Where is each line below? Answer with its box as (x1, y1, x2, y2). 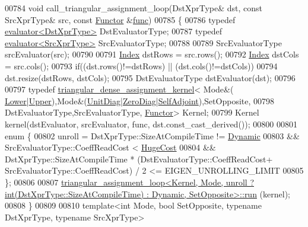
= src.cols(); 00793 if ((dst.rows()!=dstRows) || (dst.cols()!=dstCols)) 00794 (5, 59, 278, 72)
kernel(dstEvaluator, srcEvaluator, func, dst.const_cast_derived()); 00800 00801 (5, 117, 297, 130)
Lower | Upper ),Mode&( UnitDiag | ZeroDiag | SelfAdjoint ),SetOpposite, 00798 (5, 94, 275, 107)
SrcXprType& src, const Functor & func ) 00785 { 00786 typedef (5, 13, 236, 25)
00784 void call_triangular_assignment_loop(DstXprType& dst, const (5, 2, 262, 14)
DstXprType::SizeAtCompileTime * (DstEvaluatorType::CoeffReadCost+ (5, 152, 273, 165)
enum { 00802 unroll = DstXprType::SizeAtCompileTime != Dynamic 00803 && (5, 129, 300, 142)
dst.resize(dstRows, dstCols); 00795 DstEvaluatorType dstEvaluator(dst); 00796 (5, 71, 296, 84)
